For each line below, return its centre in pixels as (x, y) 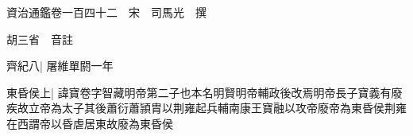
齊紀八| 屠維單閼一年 (60, 66)
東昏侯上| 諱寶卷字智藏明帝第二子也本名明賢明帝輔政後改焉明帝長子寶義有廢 (205, 92)
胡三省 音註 (40, 39)
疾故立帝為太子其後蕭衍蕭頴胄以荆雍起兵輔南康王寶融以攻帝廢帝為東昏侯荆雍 (206, 108)
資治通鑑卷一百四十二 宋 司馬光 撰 (106, 12)
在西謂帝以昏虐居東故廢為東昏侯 (90, 123)
